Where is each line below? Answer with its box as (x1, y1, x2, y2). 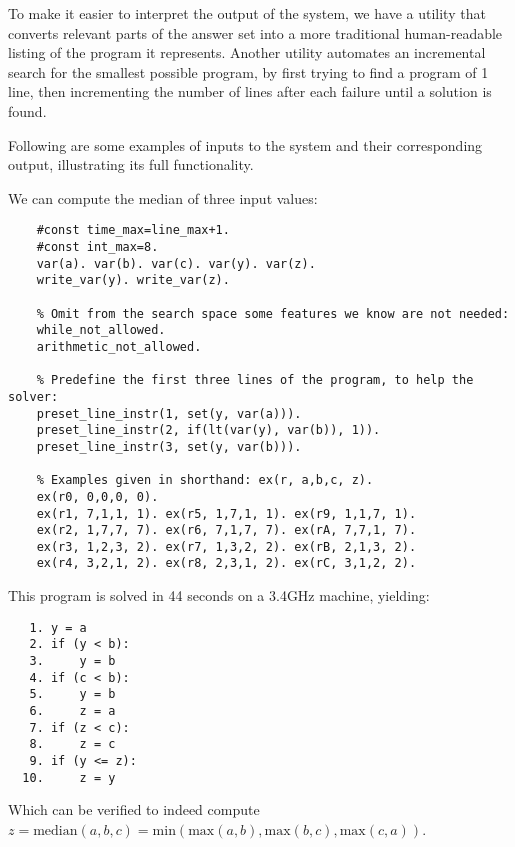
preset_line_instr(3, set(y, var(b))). (36, 439, 302, 454)
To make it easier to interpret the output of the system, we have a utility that (8, 3, 486, 23)
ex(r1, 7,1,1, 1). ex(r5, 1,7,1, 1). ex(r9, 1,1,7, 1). (36, 506, 417, 521)
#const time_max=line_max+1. (36, 223, 230, 238)
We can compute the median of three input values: (8, 187, 318, 208)
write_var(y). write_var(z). (36, 273, 230, 288)
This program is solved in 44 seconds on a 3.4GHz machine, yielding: (8, 585, 430, 606)
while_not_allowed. (36, 323, 166, 338)
